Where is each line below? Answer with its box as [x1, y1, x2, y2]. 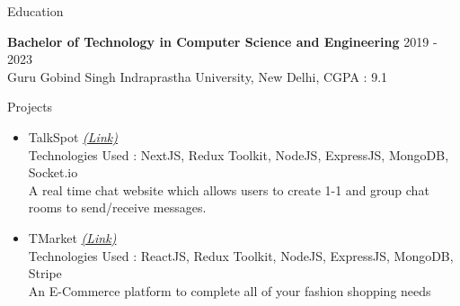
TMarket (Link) [28, 228, 117, 247]
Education [7, 2, 64, 20]
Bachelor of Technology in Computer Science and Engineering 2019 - [7, 31, 438, 50]
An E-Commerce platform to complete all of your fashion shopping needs [28, 281, 431, 300]
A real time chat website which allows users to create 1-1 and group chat [28, 180, 429, 199]
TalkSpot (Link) [28, 127, 118, 146]
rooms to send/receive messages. [28, 198, 207, 217]
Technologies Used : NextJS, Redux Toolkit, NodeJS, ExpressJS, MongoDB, [28, 145, 449, 164]
